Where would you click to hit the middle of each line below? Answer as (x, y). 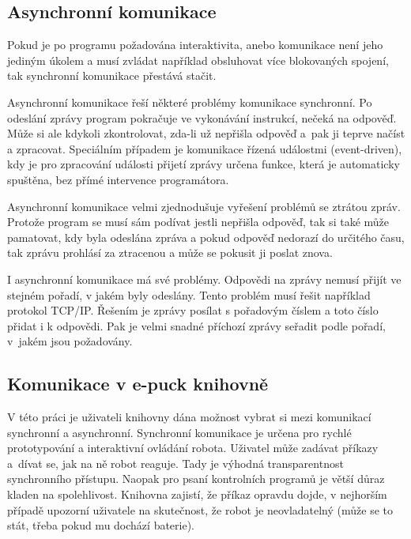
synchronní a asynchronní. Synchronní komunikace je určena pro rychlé (179, 432)
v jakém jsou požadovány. (70, 341)
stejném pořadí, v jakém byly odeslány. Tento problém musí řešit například (189, 294)
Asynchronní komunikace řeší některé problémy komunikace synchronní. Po (190, 102)
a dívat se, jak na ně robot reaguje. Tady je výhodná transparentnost (175, 463)
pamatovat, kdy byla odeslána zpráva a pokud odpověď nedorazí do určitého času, (206, 237)
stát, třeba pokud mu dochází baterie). (101, 525)
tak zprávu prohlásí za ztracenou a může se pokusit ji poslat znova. (170, 253)
